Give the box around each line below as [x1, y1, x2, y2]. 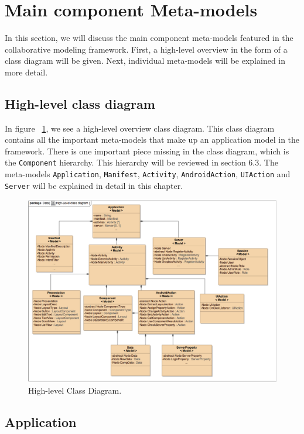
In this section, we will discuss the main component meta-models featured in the [5, 32, 293, 44]
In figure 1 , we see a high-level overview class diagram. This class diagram [5, 122, 275, 134]
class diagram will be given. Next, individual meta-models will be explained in [5, 54, 286, 67]
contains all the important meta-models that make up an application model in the [5, 133, 300, 146]
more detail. [5, 66, 48, 78]
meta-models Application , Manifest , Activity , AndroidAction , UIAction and [5, 168, 291, 180]
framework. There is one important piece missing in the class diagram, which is [5, 144, 289, 157]
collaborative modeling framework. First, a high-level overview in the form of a [5, 43, 288, 55]
